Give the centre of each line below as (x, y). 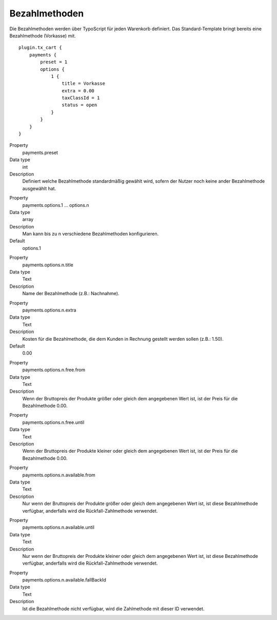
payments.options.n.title (48, 265)
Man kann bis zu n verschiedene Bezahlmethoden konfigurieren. (91, 234)
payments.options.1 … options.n (56, 205)
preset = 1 (54, 62)
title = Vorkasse (83, 84)
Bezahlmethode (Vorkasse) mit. (43, 35)
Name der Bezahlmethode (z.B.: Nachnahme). (71, 294)
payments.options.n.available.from (59, 475)
